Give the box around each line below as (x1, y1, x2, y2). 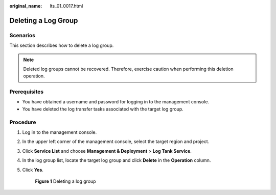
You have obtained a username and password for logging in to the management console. (22, 99, 210, 105)
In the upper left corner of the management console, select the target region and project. (22, 138, 210, 145)
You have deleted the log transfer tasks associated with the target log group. (22, 106, 183, 112)
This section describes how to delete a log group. (9, 42, 114, 48)
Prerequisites (9, 88, 43, 95)
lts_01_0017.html (50, 3, 83, 9)
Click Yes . (22, 166, 43, 173)
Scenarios (9, 32, 36, 39)
